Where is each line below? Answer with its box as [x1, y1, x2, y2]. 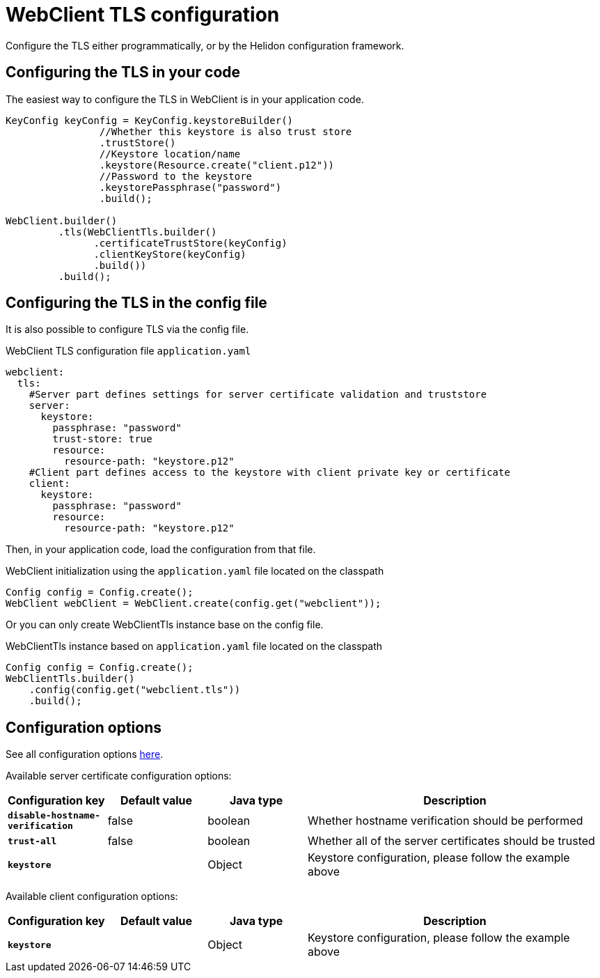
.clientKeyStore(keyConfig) [93, 248, 246, 260]
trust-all [8, 835, 57, 846]
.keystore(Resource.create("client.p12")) [99, 159, 335, 171]
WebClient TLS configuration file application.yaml [6, 345, 251, 357]
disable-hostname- [8, 810, 101, 821]
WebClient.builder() [6, 215, 118, 226]
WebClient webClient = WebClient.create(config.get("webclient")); [6, 598, 381, 610]
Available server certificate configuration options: [6, 770, 232, 782]
